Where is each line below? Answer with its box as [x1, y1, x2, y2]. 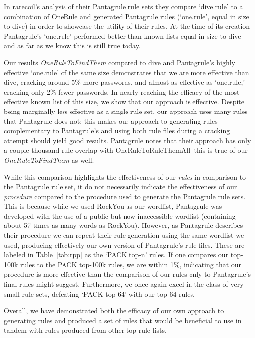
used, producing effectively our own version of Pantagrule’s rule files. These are [4, 239, 245, 250]
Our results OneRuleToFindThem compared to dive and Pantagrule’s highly [4, 57, 235, 67]
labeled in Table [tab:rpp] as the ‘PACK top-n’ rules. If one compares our [4, 249, 229, 260]
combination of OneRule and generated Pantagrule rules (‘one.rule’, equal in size [4, 11, 249, 21]
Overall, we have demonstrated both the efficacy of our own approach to [4, 305, 224, 316]
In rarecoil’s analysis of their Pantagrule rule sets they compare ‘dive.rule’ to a [4, 1, 243, 11]
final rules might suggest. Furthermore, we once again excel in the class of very [4, 279, 244, 289]
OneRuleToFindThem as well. [4, 154, 94, 165]
